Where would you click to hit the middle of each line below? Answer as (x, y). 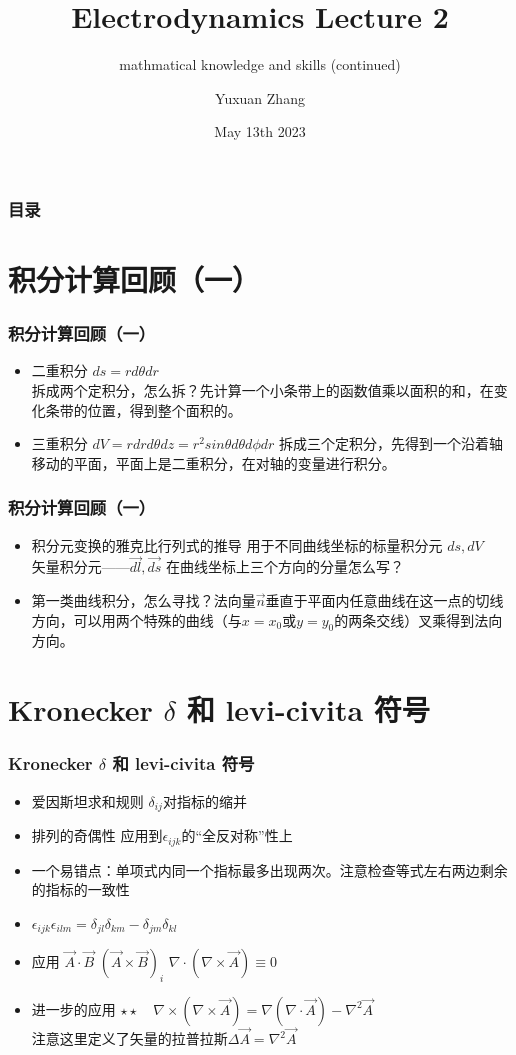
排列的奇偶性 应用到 (97, 835)
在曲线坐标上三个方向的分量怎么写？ (285, 566)
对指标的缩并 (204, 800)
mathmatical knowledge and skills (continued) (260, 64)
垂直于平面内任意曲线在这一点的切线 (384, 600)
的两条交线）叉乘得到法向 (418, 619)
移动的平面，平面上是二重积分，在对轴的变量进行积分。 (213, 462)
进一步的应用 (73, 1008)
